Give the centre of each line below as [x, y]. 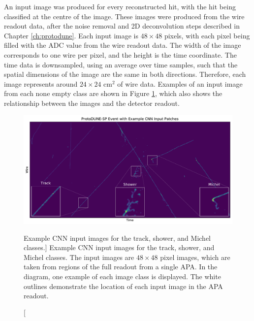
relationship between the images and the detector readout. [92, 103]
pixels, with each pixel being [207, 35]
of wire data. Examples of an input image [180, 83]
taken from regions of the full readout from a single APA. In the [121, 267]
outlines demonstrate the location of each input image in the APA [123, 286]
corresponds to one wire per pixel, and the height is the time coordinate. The [120, 54]
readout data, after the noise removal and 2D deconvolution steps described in [122, 26]
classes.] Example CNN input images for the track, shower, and [119, 247]
